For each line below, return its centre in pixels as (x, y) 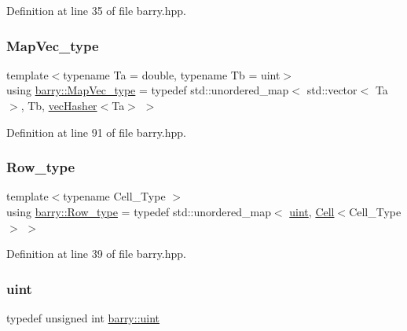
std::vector (332, 90)
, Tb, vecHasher (59, 105)
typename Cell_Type (114, 196)
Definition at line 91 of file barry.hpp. (96, 132)
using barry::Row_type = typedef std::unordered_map (139, 211)
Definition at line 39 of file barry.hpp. (96, 254)
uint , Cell (312, 211)
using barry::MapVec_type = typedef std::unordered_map (148, 90)
